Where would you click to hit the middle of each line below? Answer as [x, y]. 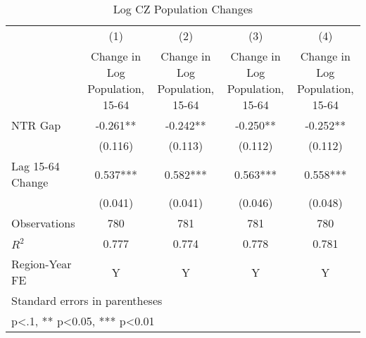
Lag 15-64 [36, 166]
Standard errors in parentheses [87, 300]
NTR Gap [36, 125]
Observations [43, 223]
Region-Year [42, 264]
